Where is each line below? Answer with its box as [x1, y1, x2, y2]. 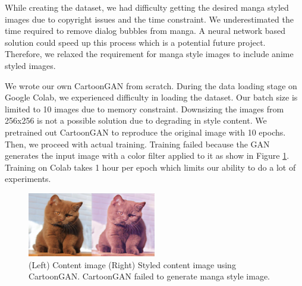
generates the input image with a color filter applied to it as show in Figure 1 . [5, 149, 290, 162]
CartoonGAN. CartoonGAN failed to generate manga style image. [29, 270, 270, 282]
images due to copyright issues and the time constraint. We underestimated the [5, 12, 294, 25]
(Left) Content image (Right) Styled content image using [29, 258, 236, 271]
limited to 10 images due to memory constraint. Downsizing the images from [5, 102, 284, 115]
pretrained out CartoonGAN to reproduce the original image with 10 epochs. [5, 125, 286, 138]
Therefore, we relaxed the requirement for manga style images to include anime [5, 48, 294, 60]
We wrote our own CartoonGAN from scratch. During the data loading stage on [5, 79, 297, 92]
